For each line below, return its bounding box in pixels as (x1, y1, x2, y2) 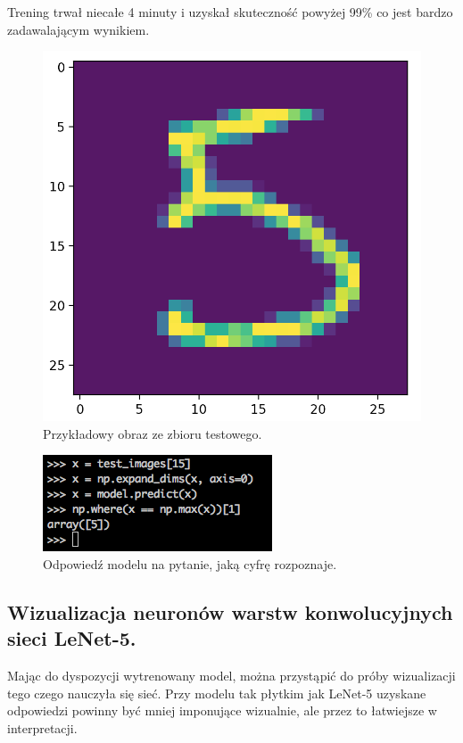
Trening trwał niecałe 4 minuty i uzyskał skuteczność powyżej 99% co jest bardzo (7, 3, 453, 21)
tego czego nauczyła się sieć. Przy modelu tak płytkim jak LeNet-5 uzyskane (7, 683, 426, 702)
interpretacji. (7, 718, 78, 737)
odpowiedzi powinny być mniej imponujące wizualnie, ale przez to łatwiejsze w (7, 701, 437, 720)
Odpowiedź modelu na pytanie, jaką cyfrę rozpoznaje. (43, 554, 337, 573)
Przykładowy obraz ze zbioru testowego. (43, 424, 262, 442)
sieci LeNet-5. (7, 624, 136, 652)
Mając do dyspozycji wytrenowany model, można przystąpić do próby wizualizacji (7, 666, 456, 685)
